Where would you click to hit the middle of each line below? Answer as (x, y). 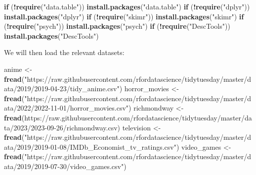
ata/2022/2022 (26, 108)
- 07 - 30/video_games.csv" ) (87, 166)
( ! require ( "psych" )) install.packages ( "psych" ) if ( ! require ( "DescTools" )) (117, 26)
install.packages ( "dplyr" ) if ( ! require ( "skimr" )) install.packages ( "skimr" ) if (124, 16)
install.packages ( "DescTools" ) (51, 35)
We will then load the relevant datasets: (64, 52)
